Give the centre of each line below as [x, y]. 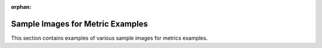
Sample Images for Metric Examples [80, 24]
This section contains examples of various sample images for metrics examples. [109, 38]
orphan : [21, 7]
